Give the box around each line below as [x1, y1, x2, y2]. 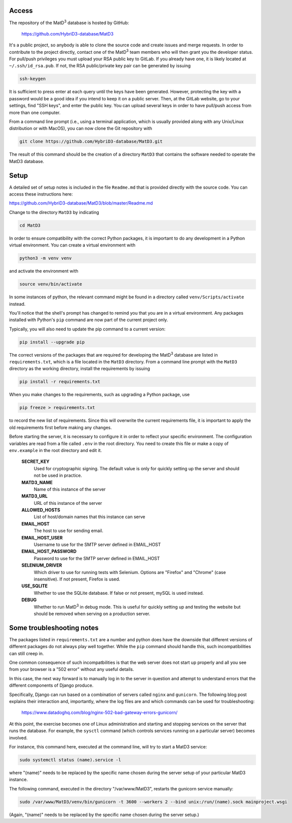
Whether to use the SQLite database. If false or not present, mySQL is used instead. [34, 590, 204, 596]
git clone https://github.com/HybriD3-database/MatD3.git [19, 139, 163, 144]
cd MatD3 [19, 222, 41, 228]
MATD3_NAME [21, 479, 53, 485]
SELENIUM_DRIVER [21, 562, 62, 568]
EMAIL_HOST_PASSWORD [21, 548, 76, 554]
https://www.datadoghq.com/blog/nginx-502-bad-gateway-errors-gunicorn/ [21, 709, 178, 716]
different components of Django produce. [9, 682, 94, 689]
